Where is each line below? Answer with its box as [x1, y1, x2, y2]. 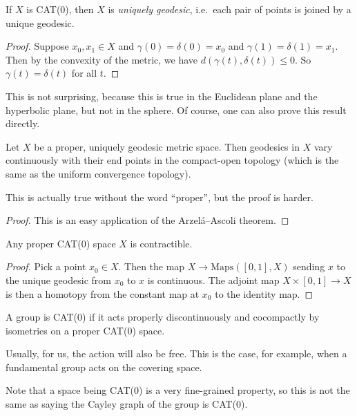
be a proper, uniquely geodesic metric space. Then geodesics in [34, 139, 300, 153]
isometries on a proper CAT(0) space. [6, 323, 165, 337]
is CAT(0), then [26, 2, 94, 16]
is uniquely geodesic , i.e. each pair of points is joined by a [108, 2, 351, 16]
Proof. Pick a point [6, 259, 86, 274]
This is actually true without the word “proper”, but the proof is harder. [6, 189, 313, 204]
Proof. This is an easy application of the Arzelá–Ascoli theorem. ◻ [6, 213, 289, 227]
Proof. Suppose [6, 39, 69, 53]
